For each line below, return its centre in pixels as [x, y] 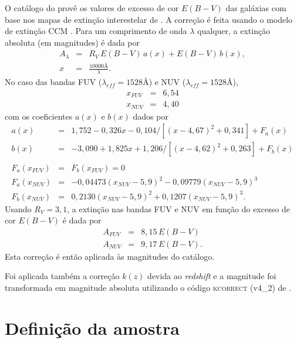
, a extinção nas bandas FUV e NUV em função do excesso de [178, 208]
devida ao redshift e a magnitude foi [212, 276]
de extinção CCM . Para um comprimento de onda [96, 31]
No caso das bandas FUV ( [53, 82]
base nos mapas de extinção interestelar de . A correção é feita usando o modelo [149, 19]
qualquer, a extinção [234, 31]
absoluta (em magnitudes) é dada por [72, 42]
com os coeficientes [39, 116]
